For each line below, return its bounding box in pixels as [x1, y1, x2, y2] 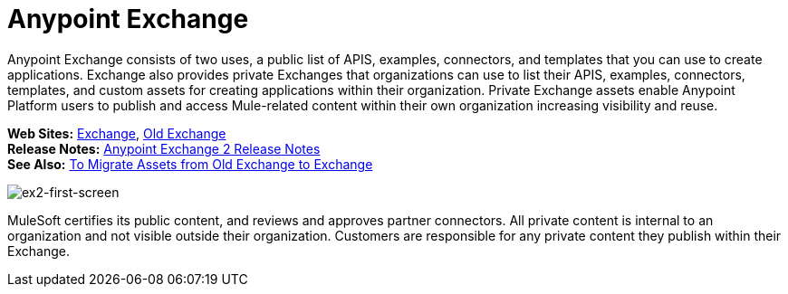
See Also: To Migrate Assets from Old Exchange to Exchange [7, 156, 373, 172]
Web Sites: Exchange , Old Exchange [7, 125, 226, 141]
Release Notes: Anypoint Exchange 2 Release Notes [7, 140, 321, 156]
